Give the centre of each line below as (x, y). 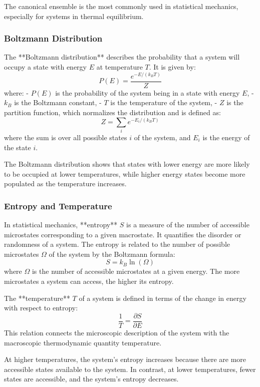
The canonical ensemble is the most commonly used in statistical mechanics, (121, 6)
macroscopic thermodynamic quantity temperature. (83, 342)
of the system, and (162, 137)
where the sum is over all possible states (66, 137)
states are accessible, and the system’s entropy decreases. (91, 379)
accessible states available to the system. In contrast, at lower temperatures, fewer (130, 369)
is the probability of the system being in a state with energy (148, 92)
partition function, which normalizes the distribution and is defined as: (112, 112)
